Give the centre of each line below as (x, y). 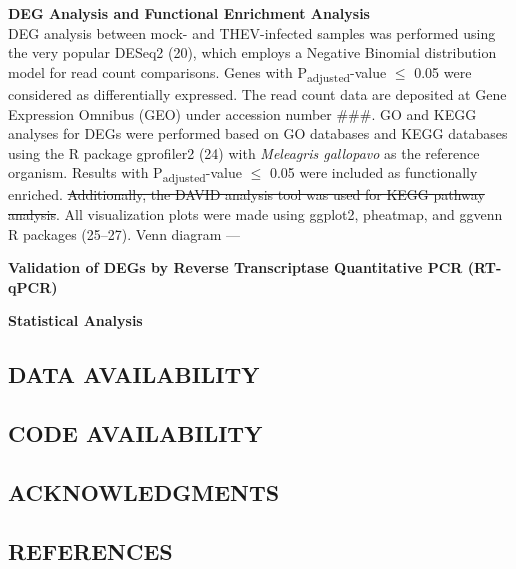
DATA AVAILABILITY (134, 374)
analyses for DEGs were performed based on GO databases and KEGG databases (258, 133)
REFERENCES (90, 550)
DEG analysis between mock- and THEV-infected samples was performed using (252, 32)
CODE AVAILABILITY (135, 433)
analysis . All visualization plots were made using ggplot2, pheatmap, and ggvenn (255, 214)
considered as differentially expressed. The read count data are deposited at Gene (257, 93)
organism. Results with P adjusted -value (125, 174)
